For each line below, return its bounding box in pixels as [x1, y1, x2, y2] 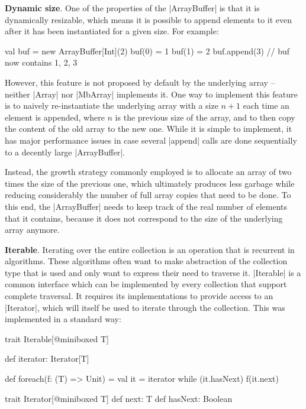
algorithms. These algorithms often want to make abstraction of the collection [5, 255, 288, 267]
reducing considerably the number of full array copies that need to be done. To [5, 189, 291, 201]
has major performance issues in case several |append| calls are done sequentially [5, 134, 297, 146]
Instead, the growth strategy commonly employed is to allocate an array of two [5, 165, 292, 178]
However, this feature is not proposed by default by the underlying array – [5, 76, 275, 88]
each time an [243, 99, 289, 112]
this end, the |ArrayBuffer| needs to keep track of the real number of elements [5, 200, 288, 212]
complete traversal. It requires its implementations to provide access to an [5, 290, 273, 302]
